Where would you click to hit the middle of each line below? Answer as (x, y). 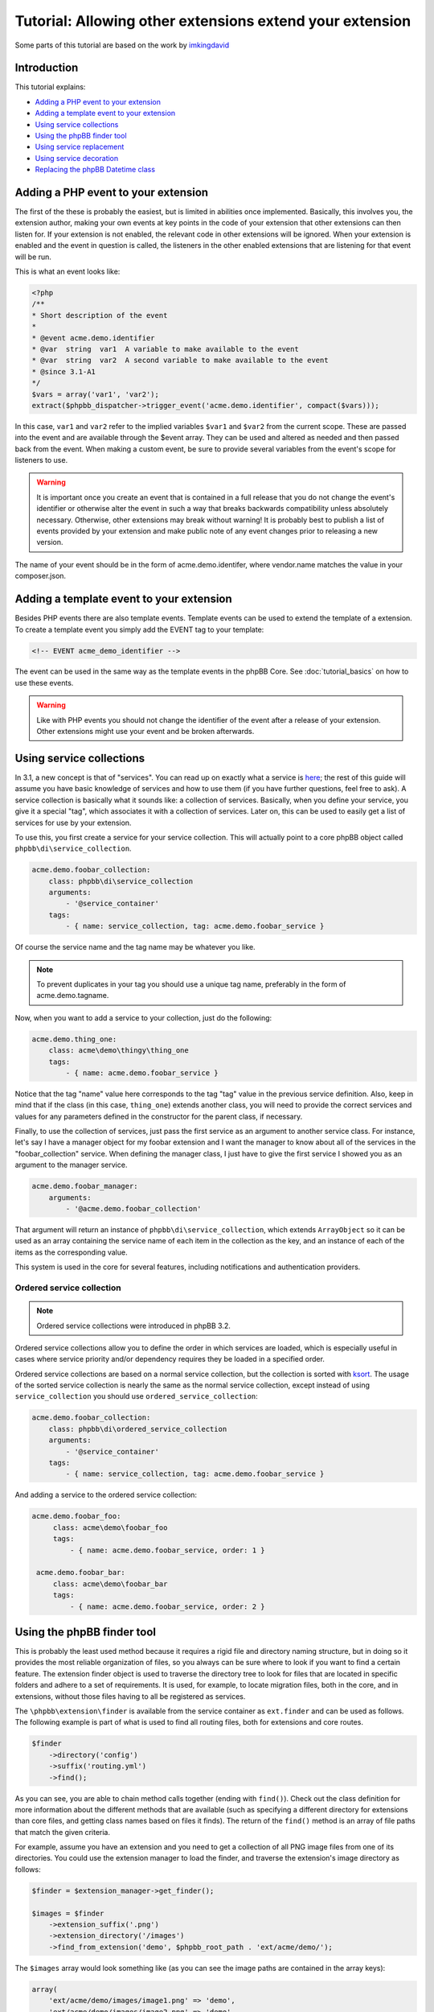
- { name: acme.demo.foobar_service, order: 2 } (167, 1606)
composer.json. (41, 576)
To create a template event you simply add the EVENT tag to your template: (139, 629)
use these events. (44, 682)
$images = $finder (68, 1913)
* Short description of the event (100, 315)
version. (50, 542)
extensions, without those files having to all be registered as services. (130, 1696)
